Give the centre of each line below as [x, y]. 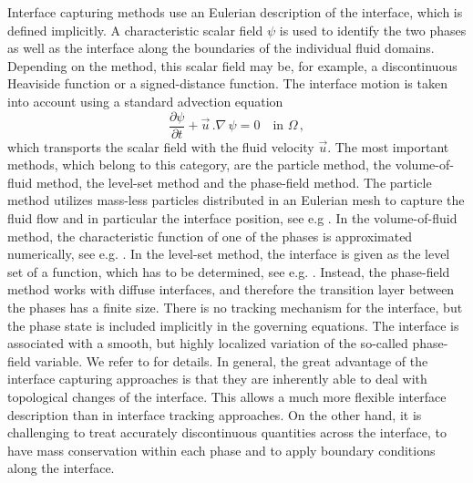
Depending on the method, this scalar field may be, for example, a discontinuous [232, 65]
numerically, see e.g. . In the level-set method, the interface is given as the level [229, 254]
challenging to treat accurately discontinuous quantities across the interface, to [227, 432]
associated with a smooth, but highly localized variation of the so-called [208, 343]
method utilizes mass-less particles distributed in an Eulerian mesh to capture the [236, 200]
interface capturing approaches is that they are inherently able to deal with [217, 379]
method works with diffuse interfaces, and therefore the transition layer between [231, 289]
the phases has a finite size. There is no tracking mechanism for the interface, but [235, 307]
